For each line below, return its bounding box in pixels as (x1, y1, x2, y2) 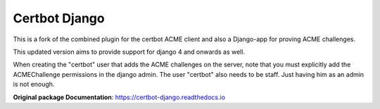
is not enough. (13, 80, 55, 89)
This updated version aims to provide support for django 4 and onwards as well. (13, 48, 246, 56)
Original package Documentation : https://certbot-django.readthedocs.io (13, 93, 225, 101)
